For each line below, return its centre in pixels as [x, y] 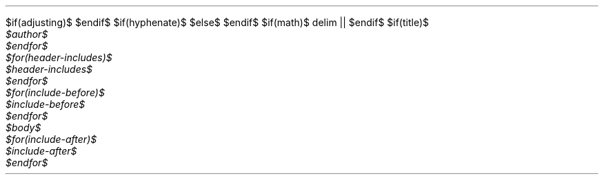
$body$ [23, 127]
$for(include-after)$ [51, 139]
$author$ [27, 34]
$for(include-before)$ [55, 92]
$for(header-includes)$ [59, 57]
